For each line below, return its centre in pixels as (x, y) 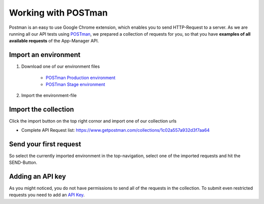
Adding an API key (37, 176)
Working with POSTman (58, 13)
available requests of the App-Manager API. (54, 41)
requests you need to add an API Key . (47, 195)
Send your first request (45, 144)
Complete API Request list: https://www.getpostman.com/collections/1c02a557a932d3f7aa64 (115, 130)
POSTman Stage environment (75, 84)
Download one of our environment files (61, 66)
